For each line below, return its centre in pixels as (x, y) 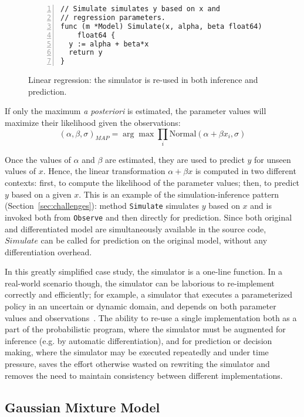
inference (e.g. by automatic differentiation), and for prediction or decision (139, 340)
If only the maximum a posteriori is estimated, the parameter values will (136, 111)
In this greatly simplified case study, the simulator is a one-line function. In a (144, 271)
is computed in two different (246, 171)
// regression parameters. (113, 17)
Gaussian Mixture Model (82, 407)
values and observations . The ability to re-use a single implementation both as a (151, 317)
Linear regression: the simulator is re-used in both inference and (143, 80)
